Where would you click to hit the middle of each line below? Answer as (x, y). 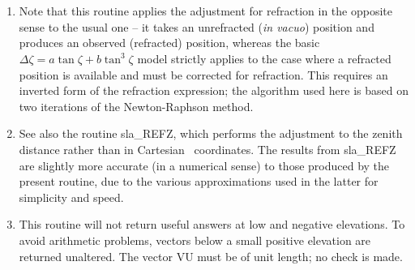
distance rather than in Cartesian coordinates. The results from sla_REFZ (207, 149)
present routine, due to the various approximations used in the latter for (199, 181)
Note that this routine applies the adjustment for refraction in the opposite (205, 11)
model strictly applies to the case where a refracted (264, 58)
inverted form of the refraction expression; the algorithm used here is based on (214, 90)
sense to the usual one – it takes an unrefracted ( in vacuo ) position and (197, 26)
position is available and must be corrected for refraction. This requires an (203, 74)
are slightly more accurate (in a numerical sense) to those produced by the (204, 165)
